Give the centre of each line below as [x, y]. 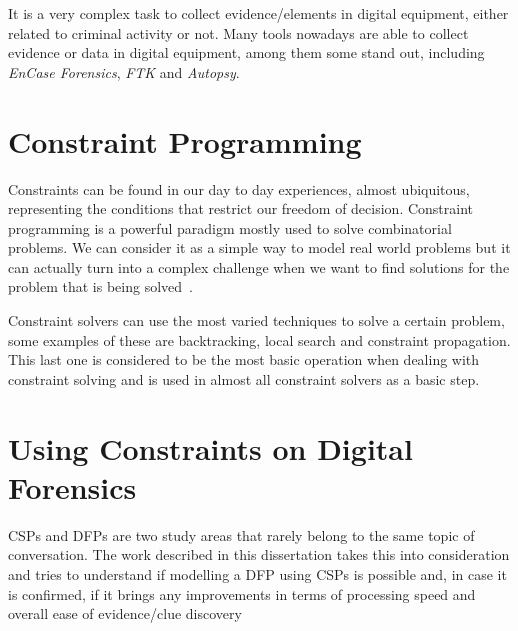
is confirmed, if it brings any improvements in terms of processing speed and [242, 593]
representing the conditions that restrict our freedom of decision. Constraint [241, 208]
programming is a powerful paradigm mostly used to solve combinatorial [230, 227]
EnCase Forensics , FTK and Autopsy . [124, 71]
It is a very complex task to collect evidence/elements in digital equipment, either [258, 13]
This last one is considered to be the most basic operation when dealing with [244, 359]
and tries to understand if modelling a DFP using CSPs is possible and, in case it [257, 573]
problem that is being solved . [100, 286]
